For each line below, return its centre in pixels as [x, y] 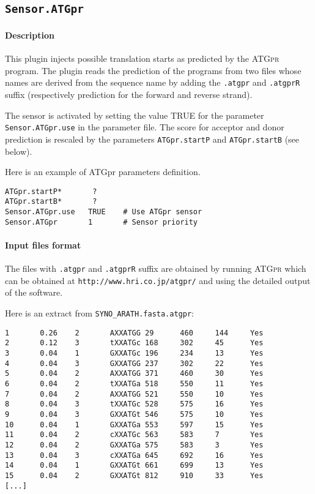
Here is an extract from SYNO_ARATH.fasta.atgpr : [99, 313]
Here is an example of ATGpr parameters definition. [103, 172]
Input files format [43, 245]
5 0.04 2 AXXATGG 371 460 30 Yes [134, 374]
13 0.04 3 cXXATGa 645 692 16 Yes [134, 455]
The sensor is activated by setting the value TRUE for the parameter [135, 115]
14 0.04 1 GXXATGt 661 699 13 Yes [134, 466]
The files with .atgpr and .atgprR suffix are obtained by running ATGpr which [156, 268]
